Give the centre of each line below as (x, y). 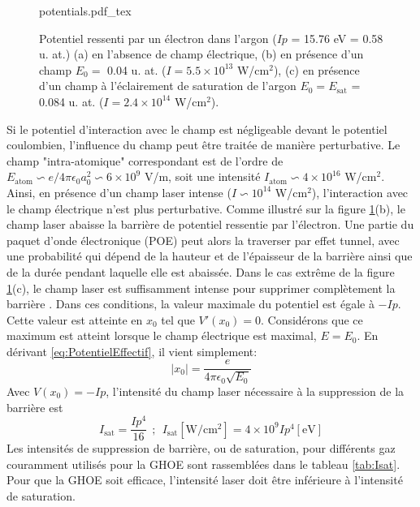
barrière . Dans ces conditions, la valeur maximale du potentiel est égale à (191, 304)
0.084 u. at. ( (71, 101)
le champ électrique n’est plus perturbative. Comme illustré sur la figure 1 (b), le (206, 208)
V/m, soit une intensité (202, 176)
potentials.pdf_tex (85, 11)
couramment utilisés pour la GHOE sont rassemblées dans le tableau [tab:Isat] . (204, 464)
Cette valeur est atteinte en (75, 319)
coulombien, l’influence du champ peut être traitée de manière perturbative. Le (204, 145)
